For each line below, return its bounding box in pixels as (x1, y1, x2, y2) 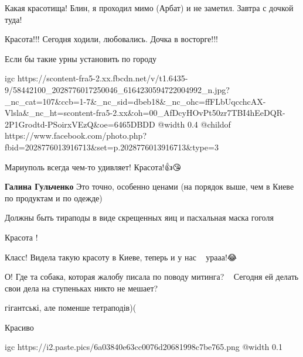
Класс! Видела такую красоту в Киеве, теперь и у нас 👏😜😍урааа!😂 (5, 250, 237, 263)
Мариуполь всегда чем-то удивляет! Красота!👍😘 (5, 160, 182, 173)
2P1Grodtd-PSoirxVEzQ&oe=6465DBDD (5, 118, 155, 130)
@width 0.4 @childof (158, 118, 231, 130)
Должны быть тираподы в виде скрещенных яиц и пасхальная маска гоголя (5, 211, 274, 224)
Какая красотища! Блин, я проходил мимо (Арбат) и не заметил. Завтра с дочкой (5, 2, 294, 13)
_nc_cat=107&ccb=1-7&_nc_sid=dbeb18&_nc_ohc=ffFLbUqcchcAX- (5, 95, 266, 107)
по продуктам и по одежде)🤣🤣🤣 (5, 191, 110, 204)
